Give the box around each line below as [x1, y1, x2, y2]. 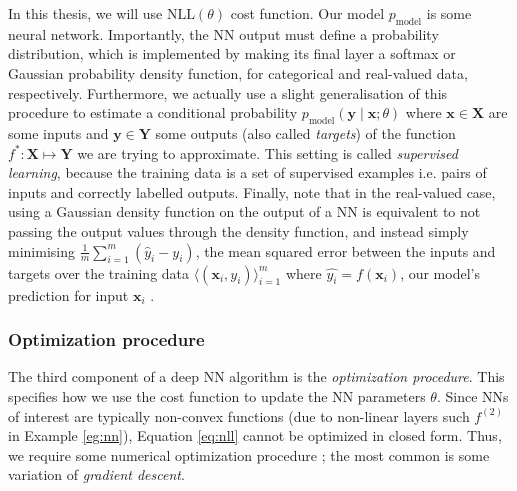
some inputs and [8, 122, 109, 143]
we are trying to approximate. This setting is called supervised [77, 142, 458, 163]
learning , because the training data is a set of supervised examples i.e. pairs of [8, 162, 487, 183]
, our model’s [400, 262, 480, 283]
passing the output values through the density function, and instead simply [8, 220, 469, 241]
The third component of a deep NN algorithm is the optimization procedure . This [8, 366, 505, 387]
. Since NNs [436, 385, 509, 406]
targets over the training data [8, 262, 190, 283]
